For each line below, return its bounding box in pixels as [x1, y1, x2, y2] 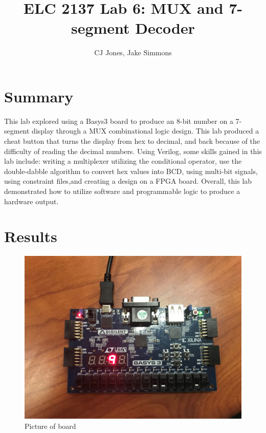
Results [4, 226, 57, 247]
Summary [4, 85, 74, 106]
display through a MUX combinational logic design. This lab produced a [32, 125, 259, 136]
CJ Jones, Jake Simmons [94, 47, 172, 58]
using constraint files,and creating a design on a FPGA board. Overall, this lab [4, 176, 252, 186]
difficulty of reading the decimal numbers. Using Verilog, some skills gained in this [4, 145, 262, 156]
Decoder [135, 17, 195, 38]
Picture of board [25, 420, 76, 431]
